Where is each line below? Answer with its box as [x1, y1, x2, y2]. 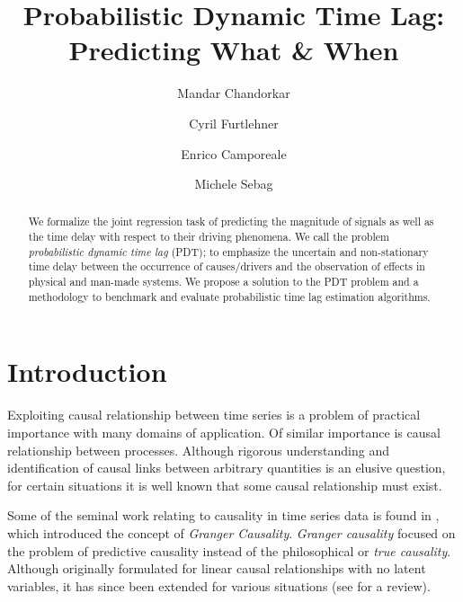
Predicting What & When [68, 31, 399, 68]
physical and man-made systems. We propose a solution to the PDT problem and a [28, 274, 419, 289]
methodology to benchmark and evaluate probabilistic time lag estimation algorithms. [28, 288, 431, 304]
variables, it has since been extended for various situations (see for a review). [7, 576, 431, 595]
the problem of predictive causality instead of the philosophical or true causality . [7, 541, 451, 560]
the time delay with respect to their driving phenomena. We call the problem [28, 229, 389, 244]
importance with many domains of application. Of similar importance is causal [7, 422, 441, 441]
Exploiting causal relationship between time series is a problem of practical [7, 405, 421, 424]
